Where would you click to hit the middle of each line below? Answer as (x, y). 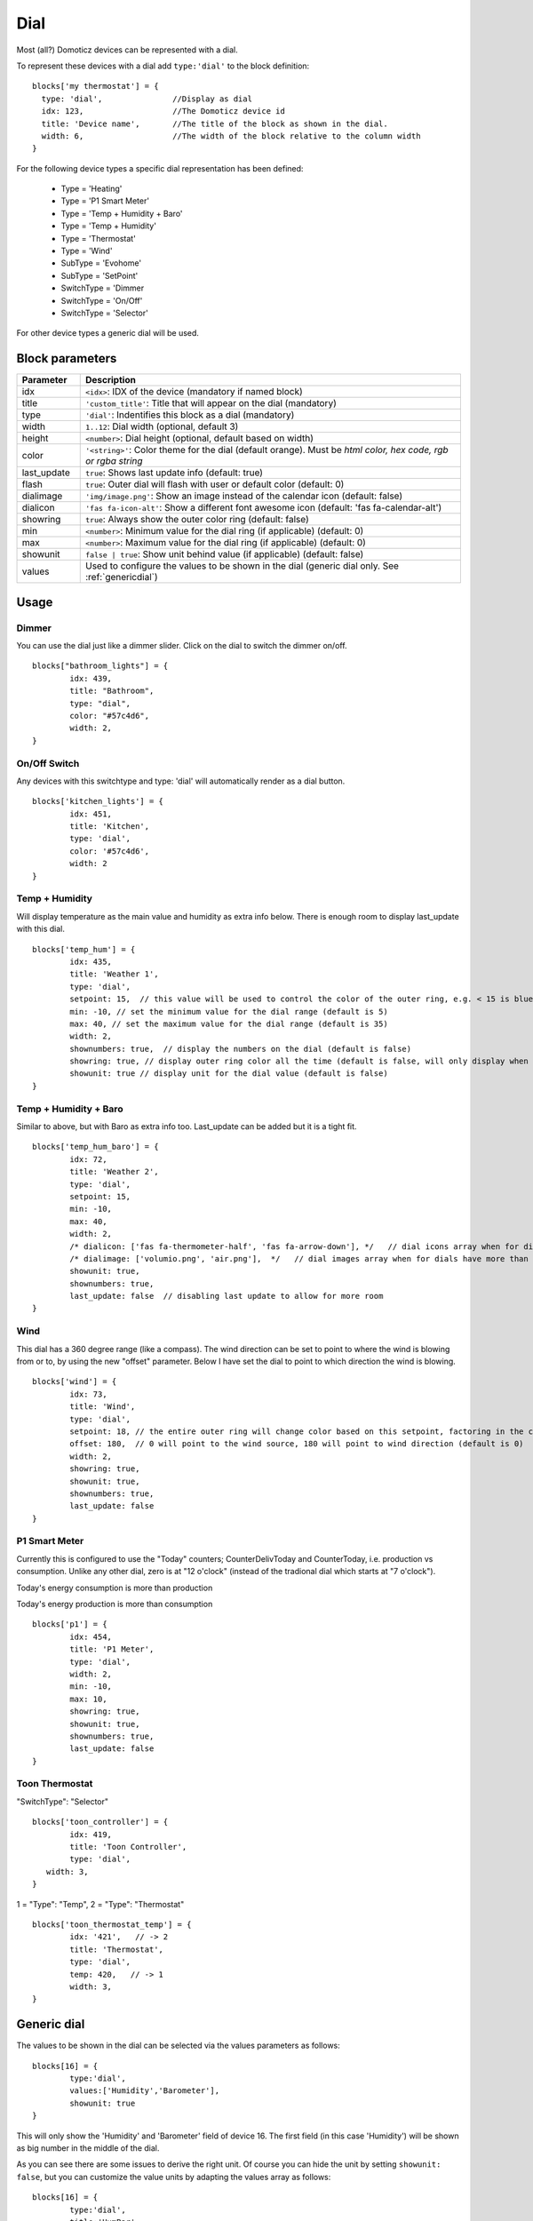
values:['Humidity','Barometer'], (145, 2091)
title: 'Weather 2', (114, 1172)
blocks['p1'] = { (70, 1624)
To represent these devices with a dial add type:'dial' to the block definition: (163, 66)
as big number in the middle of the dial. (88, 2148)
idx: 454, (91, 1636)
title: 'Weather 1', (114, 974)
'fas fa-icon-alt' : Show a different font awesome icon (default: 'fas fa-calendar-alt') (263, 508)
